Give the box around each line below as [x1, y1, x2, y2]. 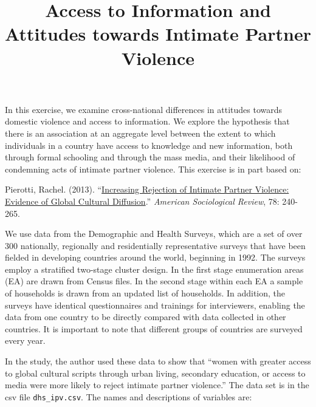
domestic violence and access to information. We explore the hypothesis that [5, 115, 290, 128]
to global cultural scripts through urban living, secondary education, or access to [5, 366, 306, 379]
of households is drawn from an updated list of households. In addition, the [5, 287, 286, 299]
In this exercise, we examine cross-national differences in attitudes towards [5, 103, 283, 115]
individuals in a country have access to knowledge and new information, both [5, 139, 293, 151]
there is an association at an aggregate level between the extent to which [5, 126, 276, 139]
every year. [5, 334, 46, 347]
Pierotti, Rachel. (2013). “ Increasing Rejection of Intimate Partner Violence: [5, 183, 289, 196]
